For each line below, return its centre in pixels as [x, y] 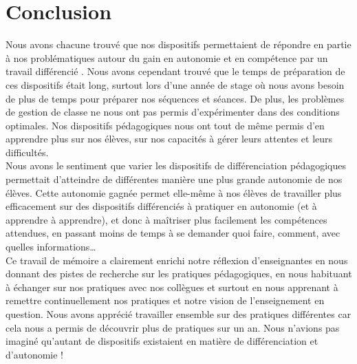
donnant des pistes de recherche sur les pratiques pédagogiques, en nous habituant [179, 274]
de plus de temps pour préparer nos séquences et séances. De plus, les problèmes [175, 98]
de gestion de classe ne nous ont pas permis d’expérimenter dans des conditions [173, 112]
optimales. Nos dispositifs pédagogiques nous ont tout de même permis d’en [165, 125]
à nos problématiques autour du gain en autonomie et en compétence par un [167, 57]
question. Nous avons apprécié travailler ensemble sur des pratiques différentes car [178, 314]
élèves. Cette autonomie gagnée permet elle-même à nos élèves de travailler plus [174, 192]
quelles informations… [51, 247]
